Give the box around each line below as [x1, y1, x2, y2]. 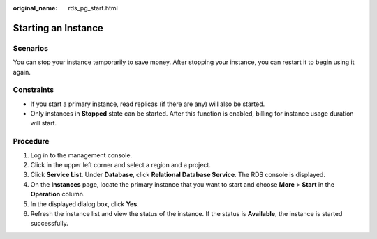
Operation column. [30, 190, 85, 199]
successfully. [30, 219, 69, 228]
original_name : [13, 4, 58, 12]
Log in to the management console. [30, 151, 133, 160]
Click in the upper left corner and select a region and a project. [30, 161, 211, 169]
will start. [30, 119, 57, 128]
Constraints [13, 85, 54, 95]
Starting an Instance [13, 22, 104, 34]
